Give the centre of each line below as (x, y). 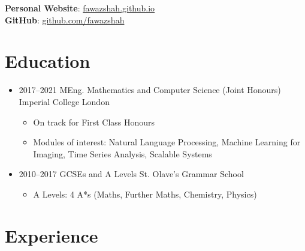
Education (48, 61)
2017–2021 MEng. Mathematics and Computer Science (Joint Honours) (150, 90)
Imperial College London (64, 101)
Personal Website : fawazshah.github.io (80, 8)
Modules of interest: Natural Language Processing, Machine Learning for (167, 142)
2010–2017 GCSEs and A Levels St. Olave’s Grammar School (131, 174)
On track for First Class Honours (94, 122)
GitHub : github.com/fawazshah (65, 20)
